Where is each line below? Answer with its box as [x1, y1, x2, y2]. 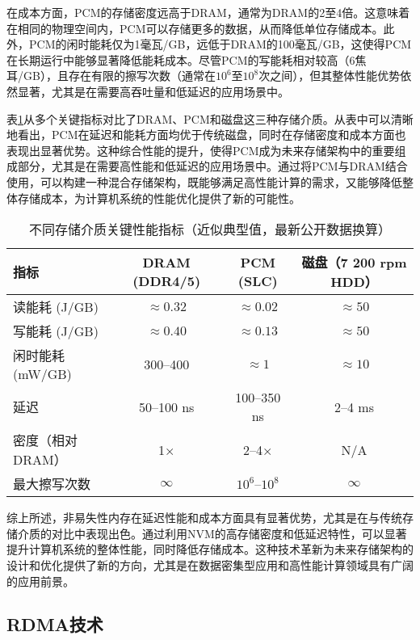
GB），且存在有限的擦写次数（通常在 [23, 67, 216, 84]
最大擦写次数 [13, 474, 91, 494]
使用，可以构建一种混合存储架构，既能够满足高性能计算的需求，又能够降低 [6, 173, 402, 190]
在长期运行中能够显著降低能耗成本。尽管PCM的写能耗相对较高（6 [6, 51, 355, 68]
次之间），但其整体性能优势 [258, 67, 401, 84]
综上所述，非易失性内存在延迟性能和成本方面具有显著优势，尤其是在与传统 [6, 509, 402, 526]
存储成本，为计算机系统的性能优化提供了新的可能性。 [17, 189, 300, 206]
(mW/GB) [13, 364, 72, 384]
